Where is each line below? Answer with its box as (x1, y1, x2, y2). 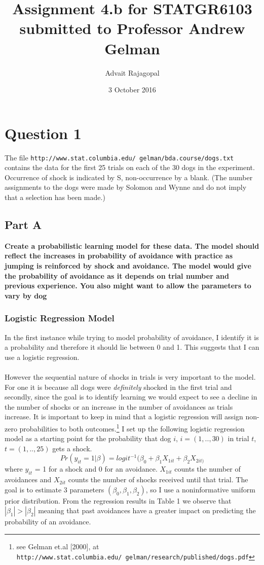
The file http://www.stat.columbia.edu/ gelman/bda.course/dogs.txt (5, 152, 234, 162)
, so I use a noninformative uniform (145, 484, 255, 494)
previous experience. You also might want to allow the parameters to (5, 280, 251, 291)
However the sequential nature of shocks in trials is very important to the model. (5, 372, 256, 382)
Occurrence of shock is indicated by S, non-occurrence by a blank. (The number (5, 172, 253, 182)
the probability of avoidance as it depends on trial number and (5, 270, 229, 281)
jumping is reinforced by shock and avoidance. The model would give (5, 260, 251, 271)
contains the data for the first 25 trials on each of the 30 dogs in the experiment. (5, 162, 255, 173)
